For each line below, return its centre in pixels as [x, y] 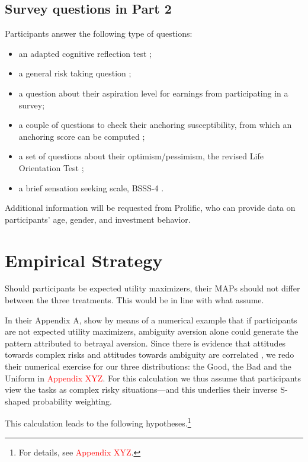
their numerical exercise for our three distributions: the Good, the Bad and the [148, 366]
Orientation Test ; [51, 167]
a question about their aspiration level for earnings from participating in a [153, 93]
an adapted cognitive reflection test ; [85, 53]
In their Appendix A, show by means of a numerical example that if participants [151, 320]
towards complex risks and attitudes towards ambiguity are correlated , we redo [150, 354]
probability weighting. [72, 401]
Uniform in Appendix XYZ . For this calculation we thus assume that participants [153, 378]
